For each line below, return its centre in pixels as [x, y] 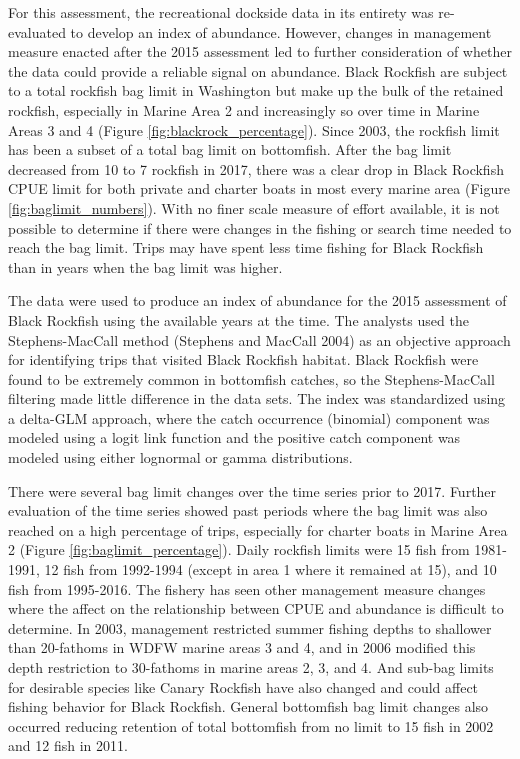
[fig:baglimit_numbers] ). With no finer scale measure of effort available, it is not [254, 207]
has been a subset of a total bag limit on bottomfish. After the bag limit [230, 149]
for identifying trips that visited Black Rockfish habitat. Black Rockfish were [243, 359]
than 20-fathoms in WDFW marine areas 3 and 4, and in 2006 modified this [242, 647]
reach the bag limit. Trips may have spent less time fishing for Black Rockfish [246, 247]
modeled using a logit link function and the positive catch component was [234, 437]
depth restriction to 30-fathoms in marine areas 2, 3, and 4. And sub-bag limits [251, 667]
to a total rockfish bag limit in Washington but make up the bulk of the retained [256, 90]
